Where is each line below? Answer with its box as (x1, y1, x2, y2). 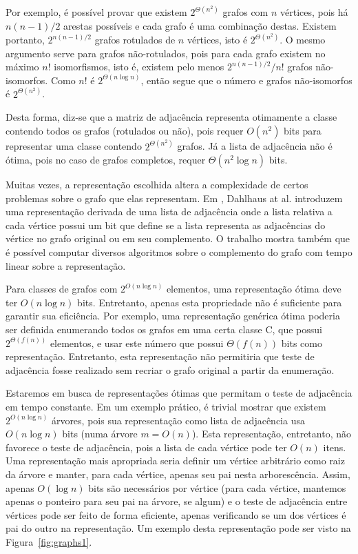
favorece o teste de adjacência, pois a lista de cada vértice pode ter (6, 439, 287, 454)
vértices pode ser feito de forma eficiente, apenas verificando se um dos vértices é (6, 507, 346, 522)
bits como (281, 335, 322, 350)
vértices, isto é (187, 32, 248, 47)
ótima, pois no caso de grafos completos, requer (6, 152, 206, 167)
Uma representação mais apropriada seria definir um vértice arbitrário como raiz (6, 453, 345, 468)
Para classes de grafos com (6, 281, 118, 296)
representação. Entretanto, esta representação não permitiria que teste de (6, 349, 315, 364)
